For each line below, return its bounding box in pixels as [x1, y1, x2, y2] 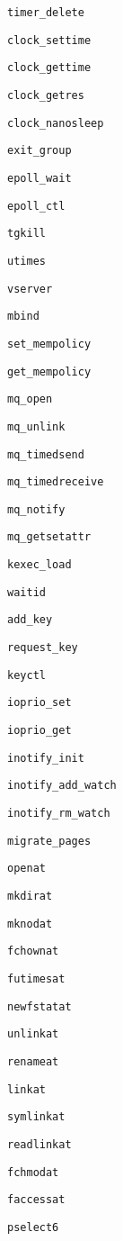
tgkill [7, 227, 46, 240]
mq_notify [7, 503, 66, 516]
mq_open [7, 393, 53, 406]
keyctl [7, 668, 46, 682]
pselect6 [7, 1220, 59, 1234]
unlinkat [7, 1028, 59, 1041]
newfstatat [7, 1000, 72, 1013]
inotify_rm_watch [7, 807, 110, 820]
